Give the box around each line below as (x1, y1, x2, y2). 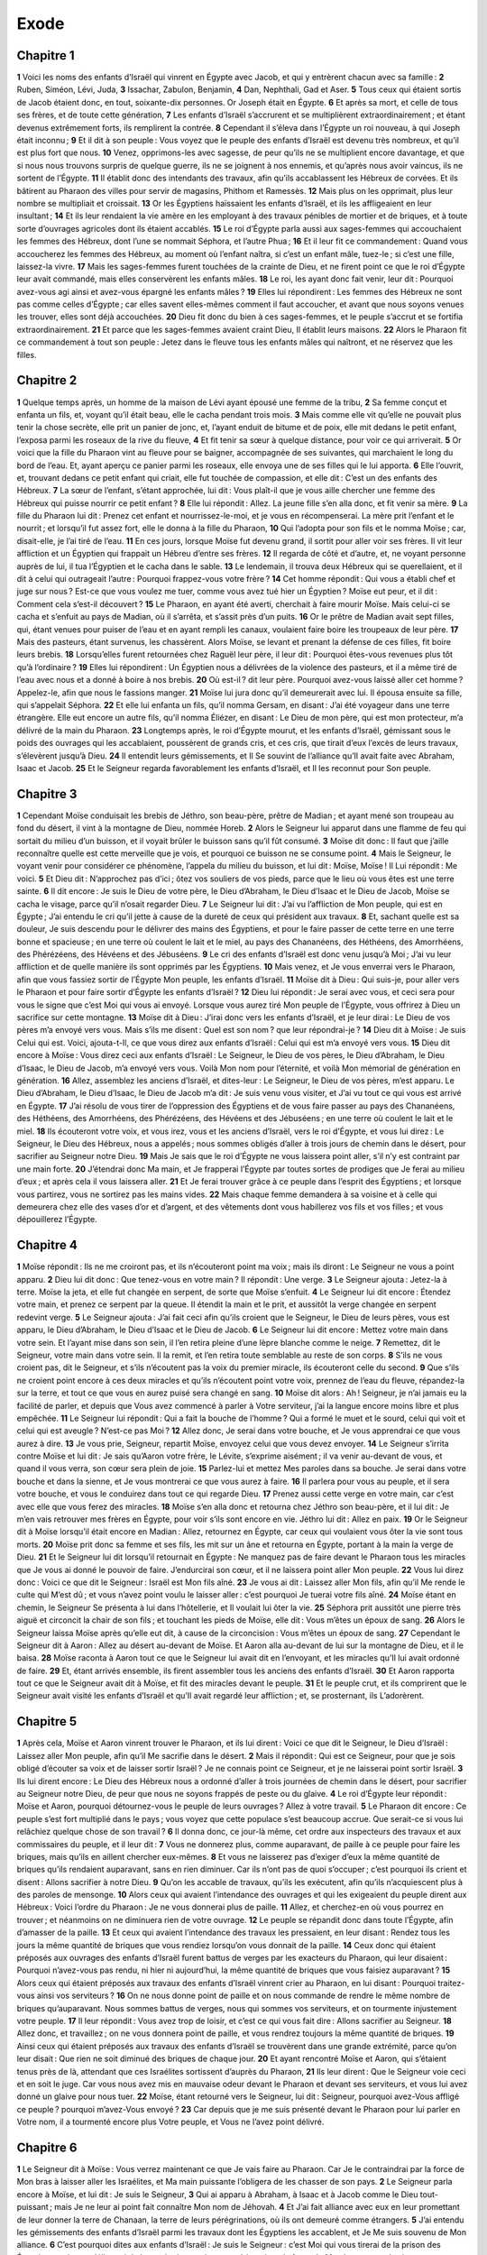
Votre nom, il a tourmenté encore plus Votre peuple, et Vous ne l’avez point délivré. (16, 2116, 325, 2128)
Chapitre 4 (16, 1238, 78, 1253)
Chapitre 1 (16, 48, 75, 63)
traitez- (437, 1977, 465, 1988)
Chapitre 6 (16, 2140, 78, 2155)
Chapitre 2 (16, 373, 78, 388)
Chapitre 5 (16, 1714, 78, 1729)
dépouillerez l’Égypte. (16, 1214, 98, 1225)
